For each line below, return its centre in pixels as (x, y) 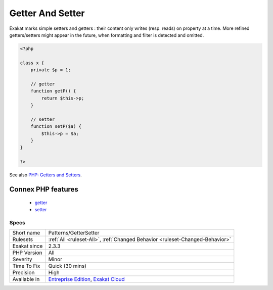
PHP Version (27, 253)
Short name (26, 233)
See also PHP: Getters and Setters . (45, 175)
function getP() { (53, 91)
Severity (22, 259)
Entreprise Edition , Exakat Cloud (86, 279)
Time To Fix (26, 266)
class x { (32, 63)
